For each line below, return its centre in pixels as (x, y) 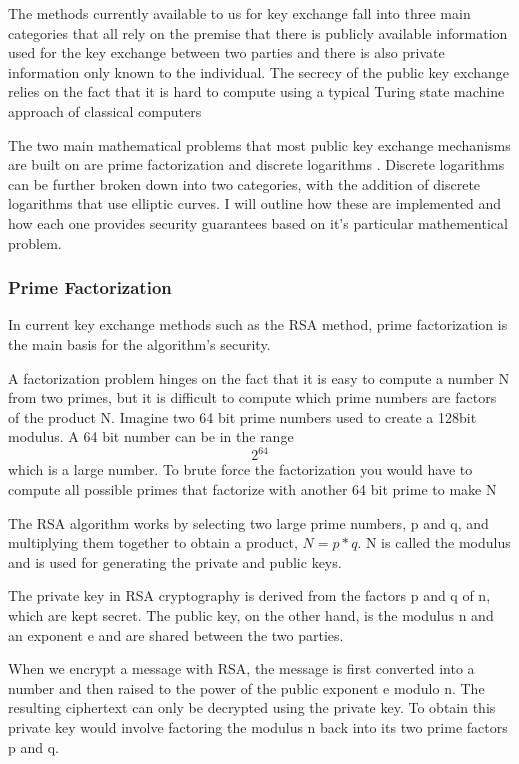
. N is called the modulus (434, 542)
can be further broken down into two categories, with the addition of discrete (244, 183)
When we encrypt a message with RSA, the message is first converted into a (241, 668)
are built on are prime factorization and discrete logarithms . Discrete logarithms (256, 164)
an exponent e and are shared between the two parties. (176, 634)
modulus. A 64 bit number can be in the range (151, 436)
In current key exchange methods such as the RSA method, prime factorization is (258, 324)
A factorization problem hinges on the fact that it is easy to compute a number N (259, 377)
